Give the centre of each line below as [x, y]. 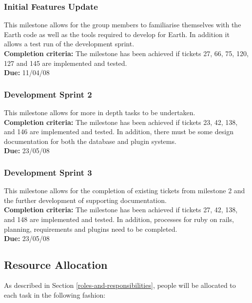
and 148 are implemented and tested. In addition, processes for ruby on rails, [119, 219]
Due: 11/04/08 [27, 72]
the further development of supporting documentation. [85, 200]
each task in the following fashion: [55, 294]
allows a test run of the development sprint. [69, 44]
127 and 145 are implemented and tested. [66, 63]
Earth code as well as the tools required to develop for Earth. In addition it [117, 34]
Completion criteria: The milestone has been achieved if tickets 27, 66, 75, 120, [126, 53]
